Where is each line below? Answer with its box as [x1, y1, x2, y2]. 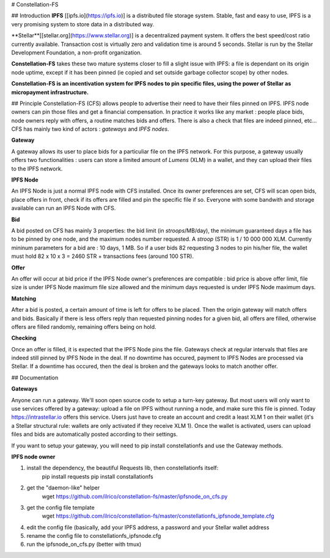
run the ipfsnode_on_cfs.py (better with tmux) [26, 541, 142, 548]
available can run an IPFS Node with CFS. [11, 205, 116, 212]
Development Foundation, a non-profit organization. [11, 49, 142, 56]
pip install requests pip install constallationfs [42, 472, 153, 480]
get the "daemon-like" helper [26, 484, 100, 491]
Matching [11, 295, 37, 302]
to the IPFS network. [11, 165, 63, 172]
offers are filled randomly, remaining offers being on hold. [11, 323, 156, 330]
